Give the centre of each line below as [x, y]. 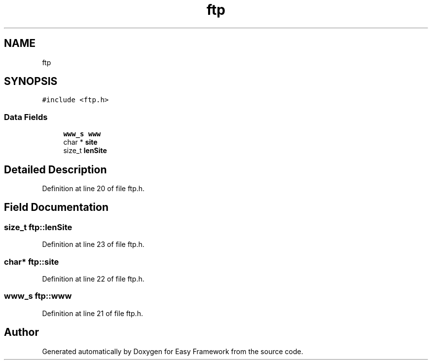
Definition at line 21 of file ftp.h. [92, 313]
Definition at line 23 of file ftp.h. [93, 244]
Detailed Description [55, 169]
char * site [80, 142]
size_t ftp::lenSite [38, 227]
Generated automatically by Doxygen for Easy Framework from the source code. [173, 351]
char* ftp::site [32, 262]
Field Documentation [56, 207]
